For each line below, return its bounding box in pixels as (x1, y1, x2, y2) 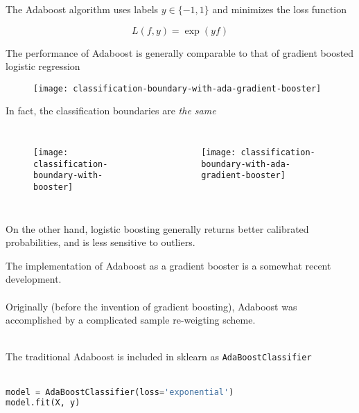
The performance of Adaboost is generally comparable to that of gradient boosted (6, 45, 354, 60)
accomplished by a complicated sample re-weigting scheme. (6, 313, 256, 327)
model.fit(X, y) (6, 397, 80, 407)
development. (6, 272, 62, 286)
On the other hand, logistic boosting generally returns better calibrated (6, 221, 309, 236)
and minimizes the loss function (212, 2, 347, 16)
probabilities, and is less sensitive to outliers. (6, 235, 195, 249)
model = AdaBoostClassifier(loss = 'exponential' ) (6, 387, 234, 397)
